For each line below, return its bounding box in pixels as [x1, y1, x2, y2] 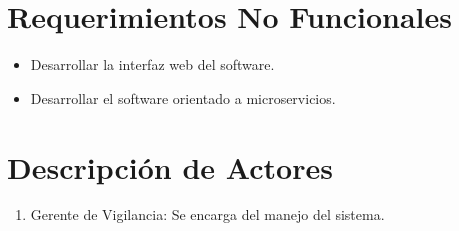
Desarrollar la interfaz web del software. [30, 54, 275, 75]
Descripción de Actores [7, 146, 333, 187]
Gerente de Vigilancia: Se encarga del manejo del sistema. [30, 204, 385, 225]
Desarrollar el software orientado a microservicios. [30, 87, 336, 108]
